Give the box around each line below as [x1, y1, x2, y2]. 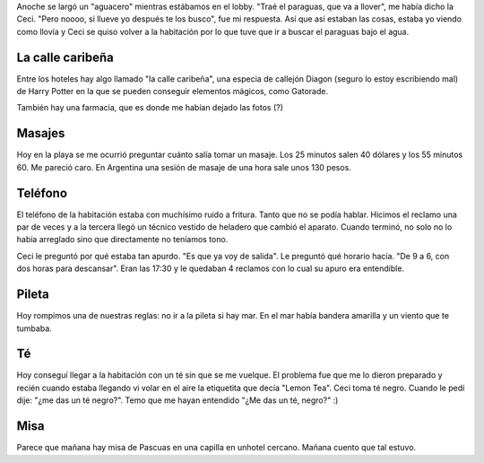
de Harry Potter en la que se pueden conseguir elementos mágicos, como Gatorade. [16, 86, 329, 97]
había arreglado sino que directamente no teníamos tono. [16, 234, 229, 245]
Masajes [16, 126, 65, 141]
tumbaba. [16, 323, 53, 334]
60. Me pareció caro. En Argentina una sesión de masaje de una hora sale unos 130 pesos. [16, 162, 351, 172]
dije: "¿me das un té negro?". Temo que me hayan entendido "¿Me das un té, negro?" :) [16, 395, 339, 406]
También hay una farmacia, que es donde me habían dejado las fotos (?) [16, 102, 284, 113]
